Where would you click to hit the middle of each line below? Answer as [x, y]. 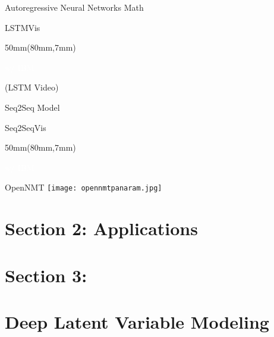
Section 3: [46, 275]
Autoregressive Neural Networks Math [74, 7]
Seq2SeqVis [26, 127]
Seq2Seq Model [32, 107]
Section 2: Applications [101, 228]
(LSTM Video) [32, 87]
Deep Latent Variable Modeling [137, 321]
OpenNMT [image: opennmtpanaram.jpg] [84, 187]
